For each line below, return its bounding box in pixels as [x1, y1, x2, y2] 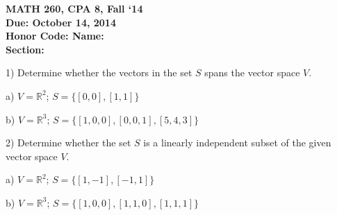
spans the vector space [204, 65, 300, 80]
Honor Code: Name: [6, 28, 104, 43]
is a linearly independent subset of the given [143, 135, 331, 150]
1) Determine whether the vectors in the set [6, 65, 192, 80]
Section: [6, 42, 44, 56]
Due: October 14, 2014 [6, 15, 116, 29]
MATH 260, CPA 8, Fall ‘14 [6, 1, 143, 15]
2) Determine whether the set [6, 135, 131, 150]
